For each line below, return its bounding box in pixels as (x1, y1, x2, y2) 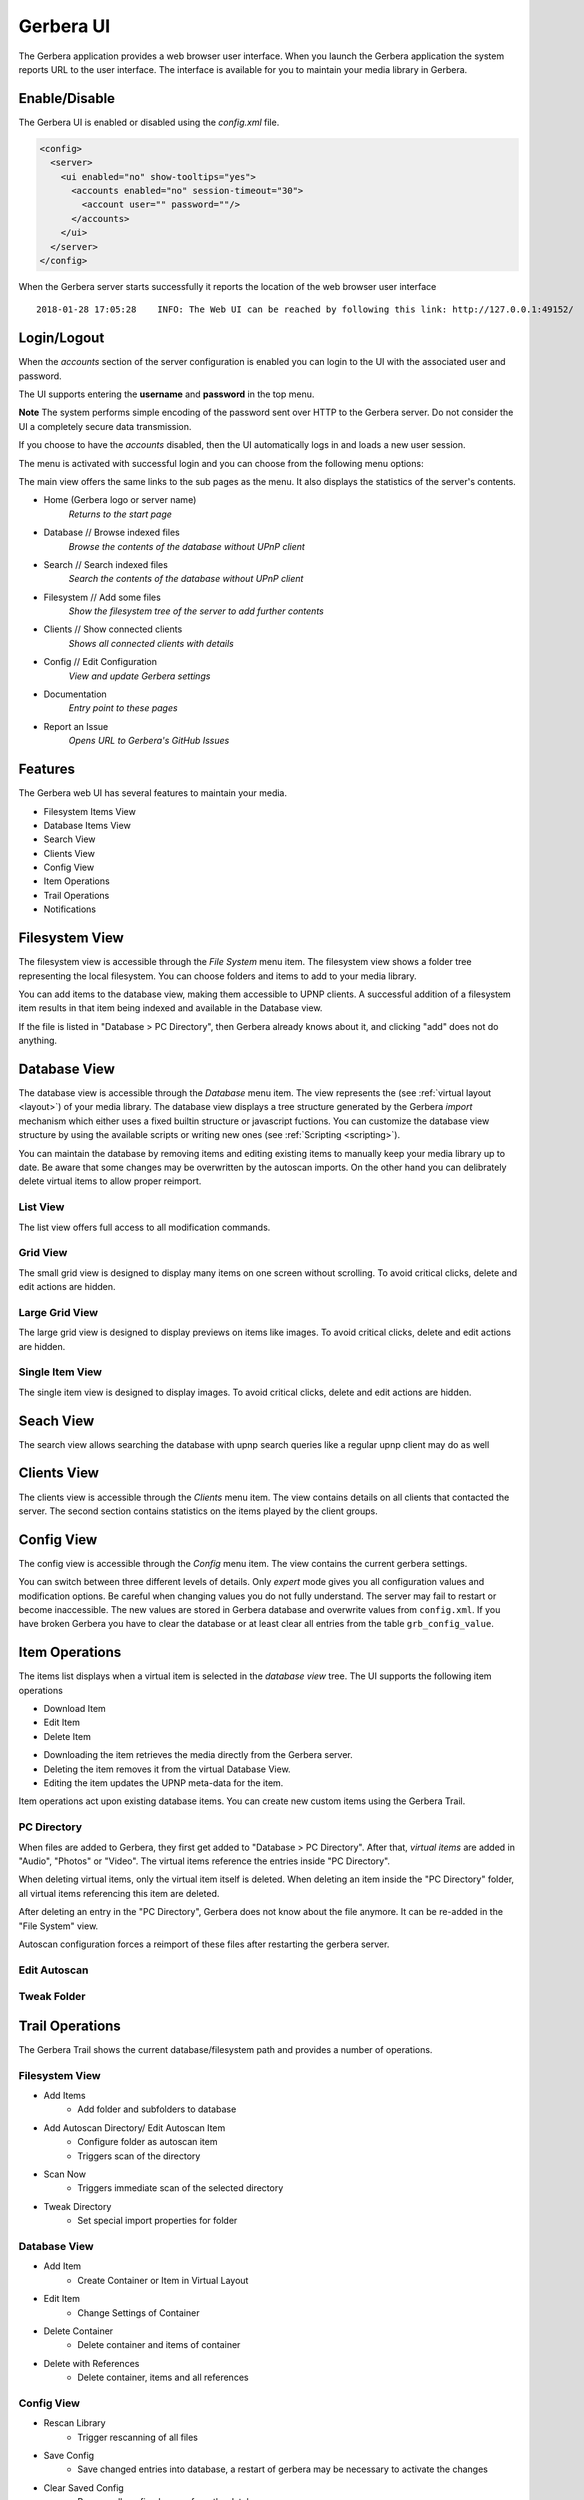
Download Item (43, 1703, 107, 1715)
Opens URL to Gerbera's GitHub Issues (68, 735, 230, 747)
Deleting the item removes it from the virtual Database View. (43, 1763, 291, 1775)
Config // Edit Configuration (43, 656, 158, 668)
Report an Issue (43, 720, 109, 732)
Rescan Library (43, 2417, 106, 2429)
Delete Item (43, 1730, 92, 1742)
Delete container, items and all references (77, 2371, 249, 2384)
